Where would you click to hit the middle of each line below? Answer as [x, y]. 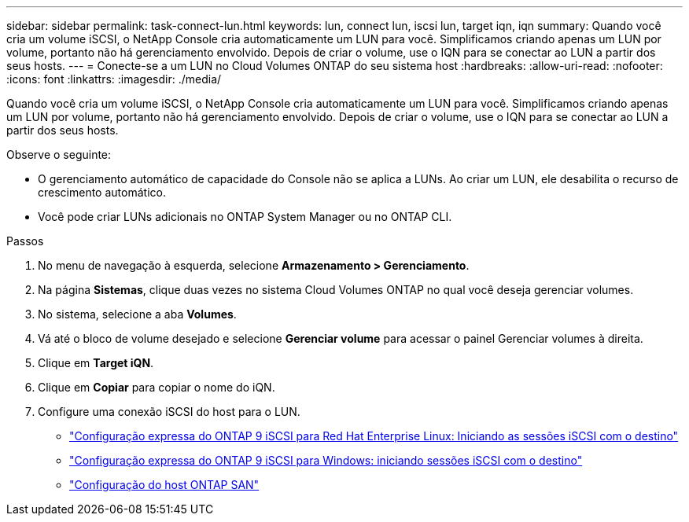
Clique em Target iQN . [96, 363]
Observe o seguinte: [59, 154]
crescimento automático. [102, 192]
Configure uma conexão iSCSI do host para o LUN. [169, 412]
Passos [25, 241]
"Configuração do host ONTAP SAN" [164, 485]
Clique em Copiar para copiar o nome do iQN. [157, 387]
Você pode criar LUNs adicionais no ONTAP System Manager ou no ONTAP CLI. [245, 217]
